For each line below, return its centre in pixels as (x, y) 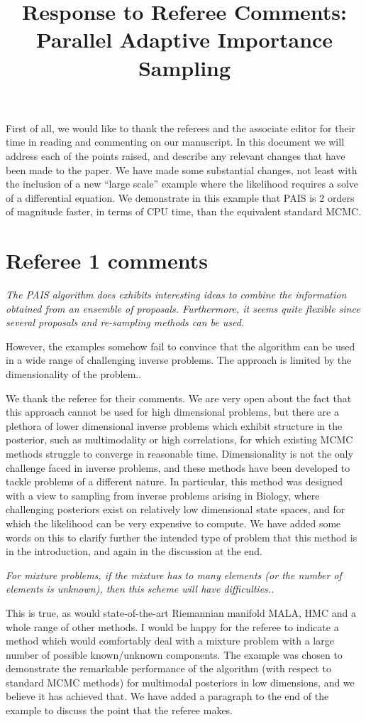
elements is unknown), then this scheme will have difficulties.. (140, 589)
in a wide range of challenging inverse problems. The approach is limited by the (179, 360)
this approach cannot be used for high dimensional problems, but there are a (172, 412)
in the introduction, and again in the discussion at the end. (134, 551)
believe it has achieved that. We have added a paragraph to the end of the (167, 696)
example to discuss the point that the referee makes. (120, 710)
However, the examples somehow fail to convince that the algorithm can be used (181, 346)
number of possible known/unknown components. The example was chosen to (174, 654)
